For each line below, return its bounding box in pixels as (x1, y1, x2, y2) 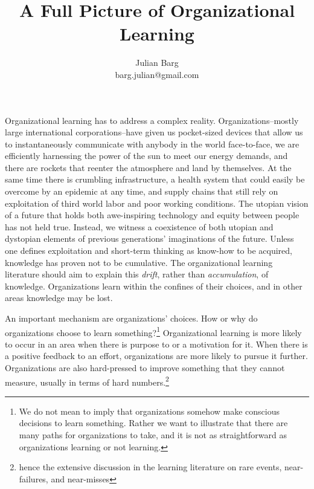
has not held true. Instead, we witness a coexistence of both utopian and (5, 220, 274, 233)
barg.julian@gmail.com (115, 68, 199, 80)
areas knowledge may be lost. (5, 291, 113, 304)
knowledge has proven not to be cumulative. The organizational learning (5, 256, 273, 268)
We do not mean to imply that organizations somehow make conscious (19, 404, 280, 417)
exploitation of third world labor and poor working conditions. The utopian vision (5, 196, 309, 209)
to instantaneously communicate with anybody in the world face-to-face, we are (5, 137, 300, 150)
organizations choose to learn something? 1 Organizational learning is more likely (5, 324, 302, 338)
